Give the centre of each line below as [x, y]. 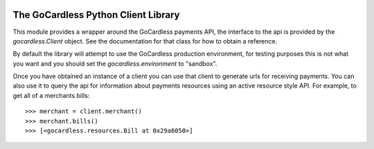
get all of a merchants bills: [51, 95]
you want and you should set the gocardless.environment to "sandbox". [115, 63]
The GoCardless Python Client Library [96, 15]
